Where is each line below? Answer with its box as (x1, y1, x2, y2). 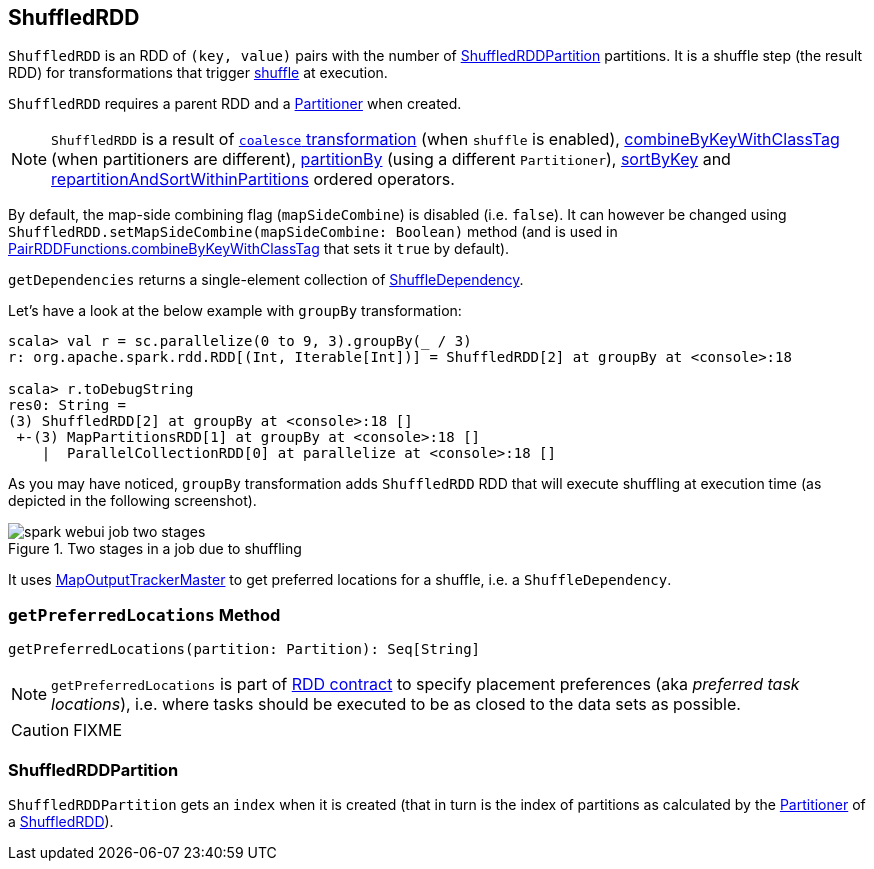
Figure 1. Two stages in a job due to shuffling (8, 540, 302, 558)
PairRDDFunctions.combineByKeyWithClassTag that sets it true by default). (8, 240, 510, 258)
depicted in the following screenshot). (8, 492, 257, 510)
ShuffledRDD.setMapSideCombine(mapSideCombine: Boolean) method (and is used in (8, 223, 618, 241)
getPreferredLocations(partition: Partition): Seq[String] (8, 641, 481, 658)
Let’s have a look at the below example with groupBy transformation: (8, 302, 462, 320)
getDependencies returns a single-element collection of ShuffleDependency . (8, 271, 524, 289)
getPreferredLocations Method (8, 604, 281, 625)
